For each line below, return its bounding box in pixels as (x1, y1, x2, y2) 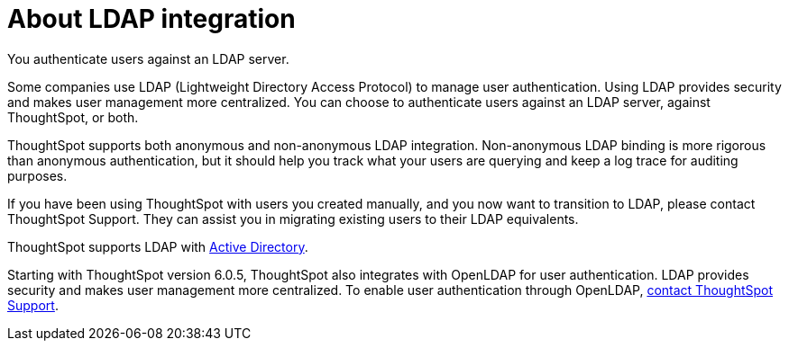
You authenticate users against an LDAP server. (7, 50, 289, 67)
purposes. (7, 167, 68, 183)
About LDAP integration (7, 4, 296, 34)
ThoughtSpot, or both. (7, 109, 139, 125)
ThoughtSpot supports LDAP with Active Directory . (7, 238, 308, 254)
